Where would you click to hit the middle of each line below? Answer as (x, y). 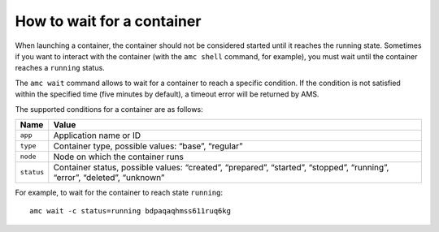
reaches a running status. (60, 68)
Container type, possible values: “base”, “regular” (148, 146)
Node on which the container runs (119, 157)
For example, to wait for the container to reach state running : (119, 192)
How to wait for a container (108, 21)
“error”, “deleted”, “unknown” (109, 177)
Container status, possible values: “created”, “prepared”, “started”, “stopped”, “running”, (221, 167)
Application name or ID (97, 135)
